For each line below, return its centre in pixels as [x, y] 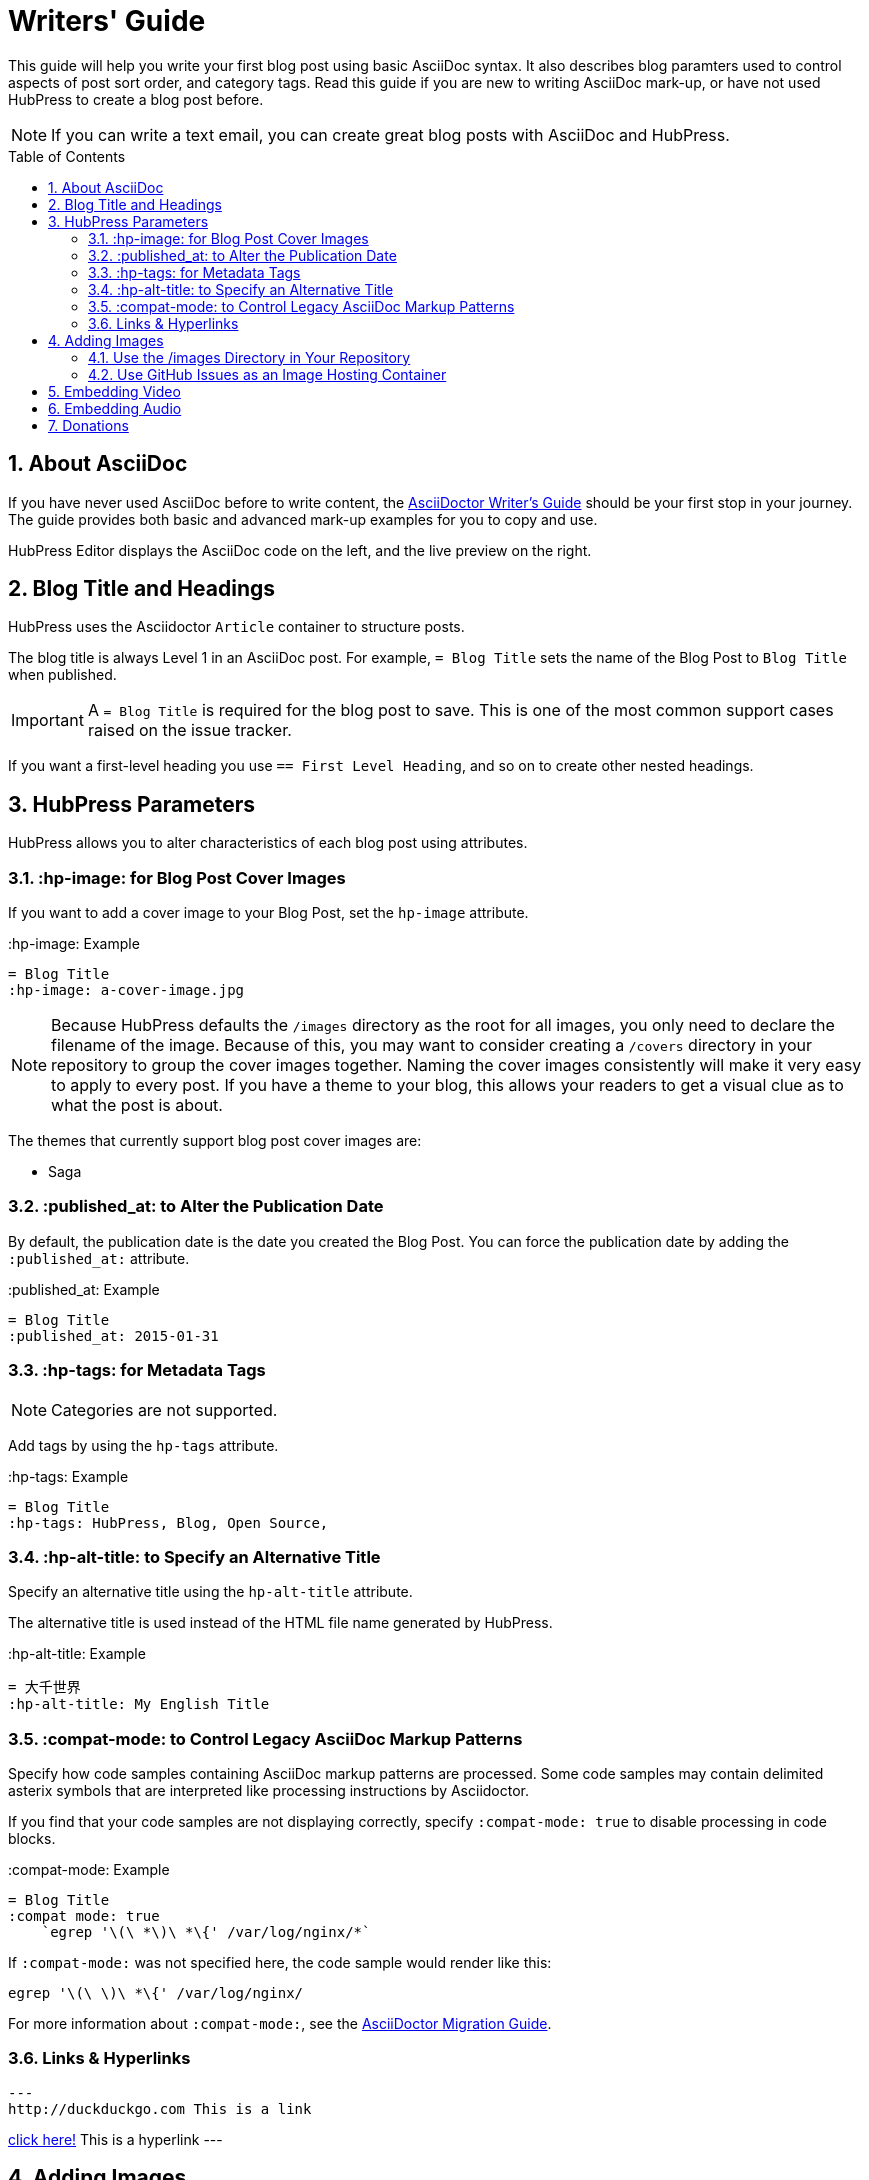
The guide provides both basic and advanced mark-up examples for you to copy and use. [303, 519]
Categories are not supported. [164, 1409]
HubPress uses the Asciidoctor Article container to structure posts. [236, 627]
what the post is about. [137, 1105]
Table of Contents [67, 156]
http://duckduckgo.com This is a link [160, 2108]
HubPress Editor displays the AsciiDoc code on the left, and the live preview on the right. [300, 550]
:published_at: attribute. [99, 1258]
